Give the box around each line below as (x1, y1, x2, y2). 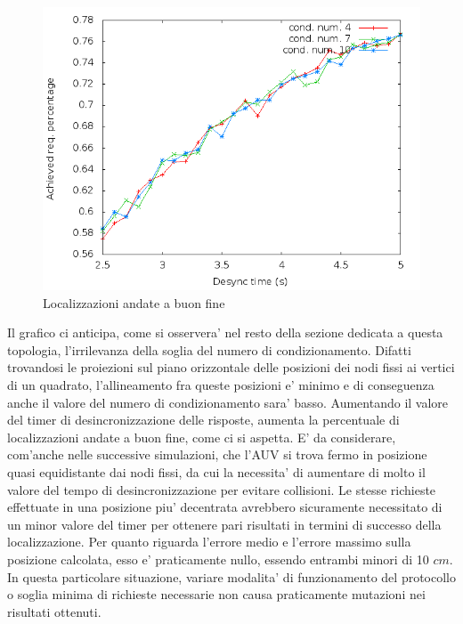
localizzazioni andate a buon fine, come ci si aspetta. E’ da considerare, (7, 427, 396, 446)
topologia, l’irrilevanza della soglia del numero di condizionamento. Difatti (7, 340, 411, 359)
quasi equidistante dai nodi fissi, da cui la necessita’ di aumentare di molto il (7, 462, 426, 481)
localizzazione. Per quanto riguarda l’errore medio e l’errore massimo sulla (7, 532, 411, 551)
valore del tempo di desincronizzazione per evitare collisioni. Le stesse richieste (7, 480, 436, 498)
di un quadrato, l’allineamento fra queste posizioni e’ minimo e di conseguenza (7, 375, 435, 393)
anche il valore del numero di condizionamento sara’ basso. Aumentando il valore (7, 393, 449, 411)
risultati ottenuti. (7, 602, 102, 620)
